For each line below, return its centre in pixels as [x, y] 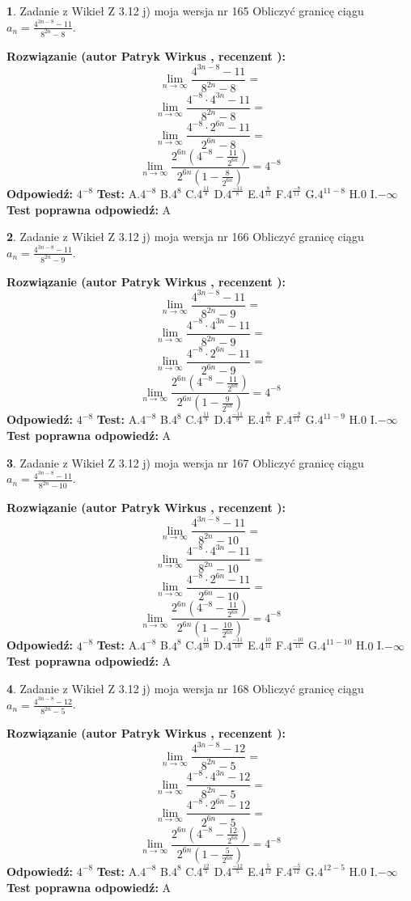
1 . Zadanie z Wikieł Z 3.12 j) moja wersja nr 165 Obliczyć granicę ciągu [185, 11]
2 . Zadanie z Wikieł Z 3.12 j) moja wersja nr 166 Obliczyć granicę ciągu [185, 237]
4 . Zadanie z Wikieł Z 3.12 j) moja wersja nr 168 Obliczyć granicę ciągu [185, 688]
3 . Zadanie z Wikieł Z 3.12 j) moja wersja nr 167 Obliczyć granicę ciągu [185, 462]
